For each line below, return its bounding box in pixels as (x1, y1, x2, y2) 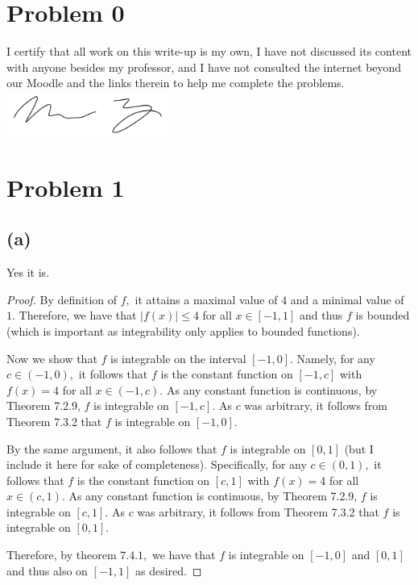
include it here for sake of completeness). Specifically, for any (6, 456, 307, 473)
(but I (344, 440, 374, 457)
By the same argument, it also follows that (6, 440, 217, 457)
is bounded (355, 307, 410, 324)
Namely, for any (296, 349, 375, 366)
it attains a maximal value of (135, 290, 278, 307)
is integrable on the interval (110, 349, 246, 366)
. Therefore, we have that (12, 307, 137, 324)
